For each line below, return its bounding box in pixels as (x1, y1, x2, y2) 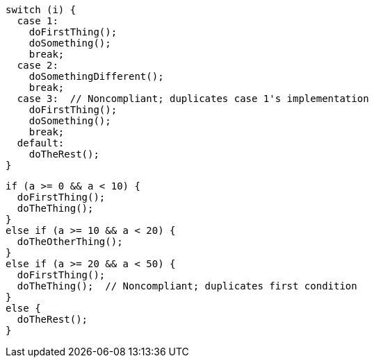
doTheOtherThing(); (17, 236, 123, 247)
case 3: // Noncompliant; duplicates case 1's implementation (17, 93, 369, 104)
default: (17, 137, 65, 149)
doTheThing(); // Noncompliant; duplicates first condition (17, 280, 357, 292)
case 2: (17, 60, 58, 71)
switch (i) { (6, 4, 76, 15)
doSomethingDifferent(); (29, 71, 164, 82)
